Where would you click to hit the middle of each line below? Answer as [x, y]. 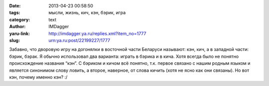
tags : [15, 13]
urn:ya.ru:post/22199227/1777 [79, 40]
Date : [15, 6]
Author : [17, 27]
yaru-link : [19, 33]
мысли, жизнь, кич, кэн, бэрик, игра [87, 13]
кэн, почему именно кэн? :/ [38, 77]
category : [20, 19]
